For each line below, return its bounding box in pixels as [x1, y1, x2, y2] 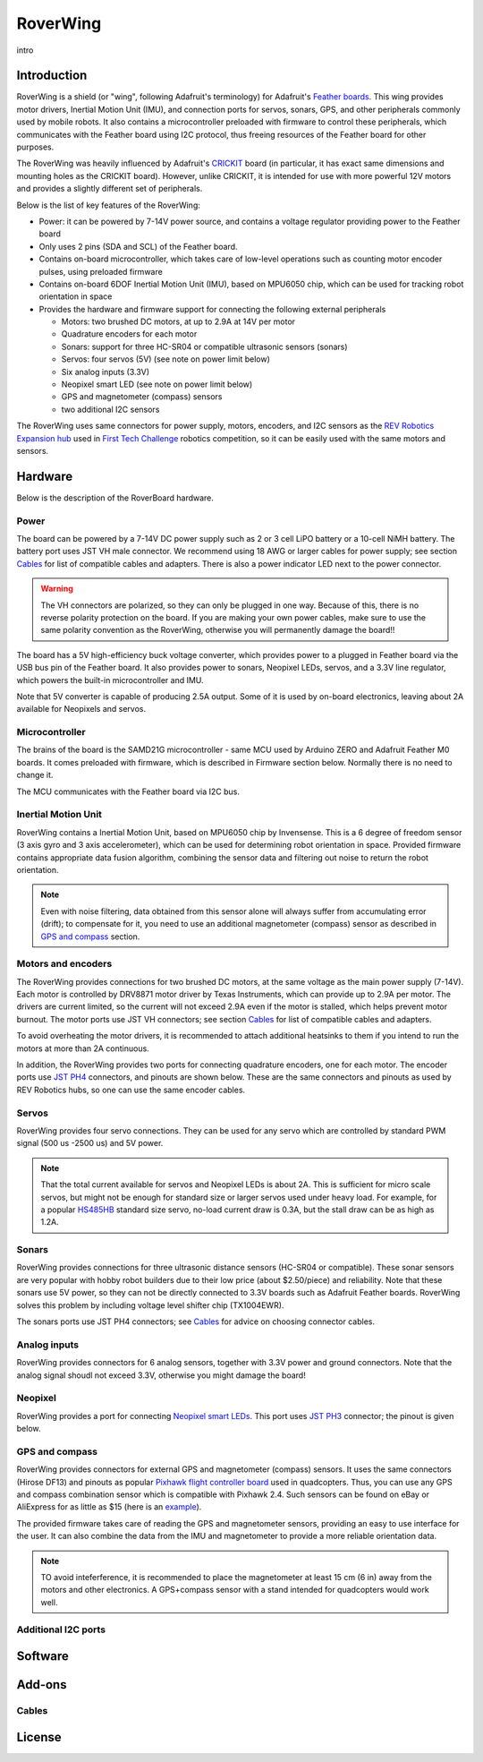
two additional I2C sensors [61, 404, 160, 415]
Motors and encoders [16, 958, 113, 971]
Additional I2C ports [16, 1623, 106, 1636]
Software [16, 1648, 69, 1664]
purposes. [16, 141, 55, 152]
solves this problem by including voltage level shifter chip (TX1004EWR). [16, 1299, 284, 1311]
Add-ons [16, 1677, 67, 1692]
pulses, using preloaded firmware [38, 266, 163, 277]
